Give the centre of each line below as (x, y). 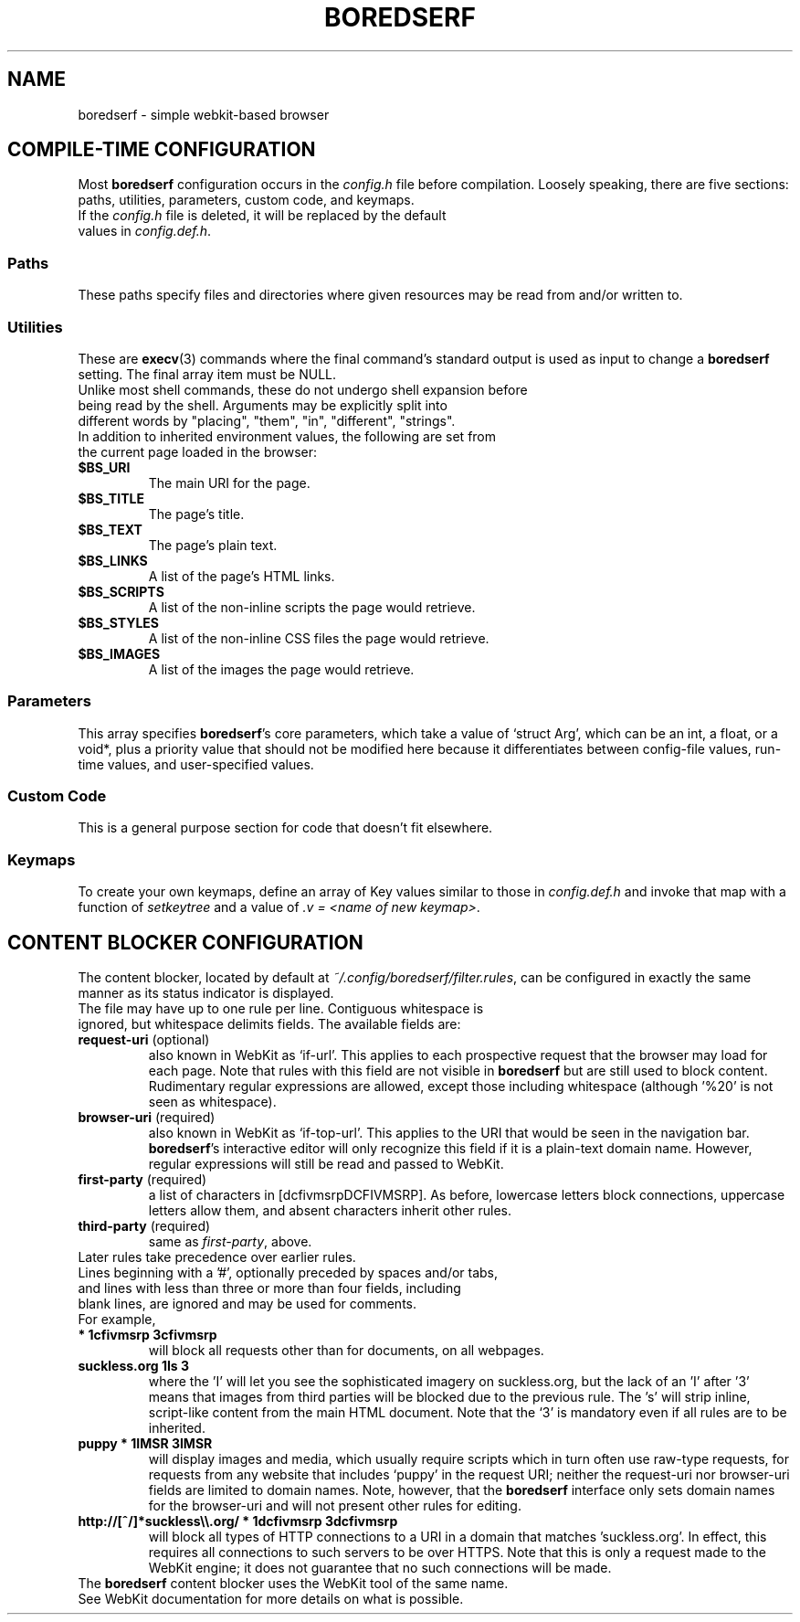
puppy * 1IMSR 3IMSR (145, 1444)
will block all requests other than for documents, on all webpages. (346, 1351)
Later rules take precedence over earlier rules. (217, 1257)
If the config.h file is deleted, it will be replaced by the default (262, 216)
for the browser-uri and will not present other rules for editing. (335, 1506)
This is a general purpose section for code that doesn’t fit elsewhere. (285, 828)
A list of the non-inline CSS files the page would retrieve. (319, 638)
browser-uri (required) (147, 1118)
